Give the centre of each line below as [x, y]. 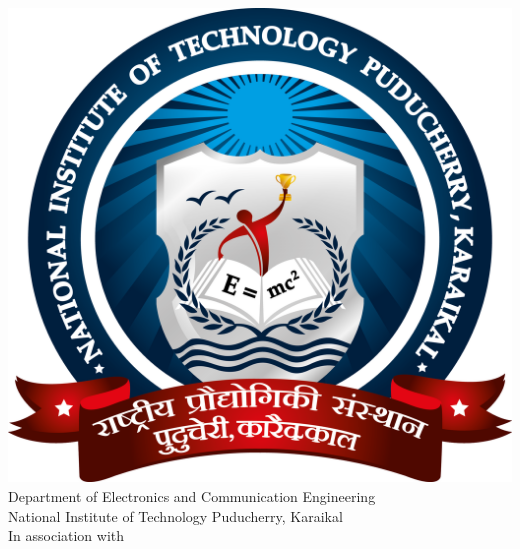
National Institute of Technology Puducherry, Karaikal [175, 515]
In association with [66, 535]
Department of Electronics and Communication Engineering [192, 496]
